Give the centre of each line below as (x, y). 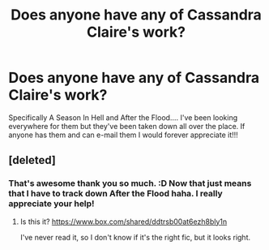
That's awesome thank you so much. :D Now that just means (130, 183)
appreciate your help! (51, 204)
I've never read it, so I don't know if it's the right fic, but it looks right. (135, 237)
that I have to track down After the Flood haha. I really (115, 194)
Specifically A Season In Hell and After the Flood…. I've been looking (123, 117)
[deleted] (32, 160)
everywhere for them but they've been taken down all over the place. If (127, 126)
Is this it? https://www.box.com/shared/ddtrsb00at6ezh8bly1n (124, 222)
